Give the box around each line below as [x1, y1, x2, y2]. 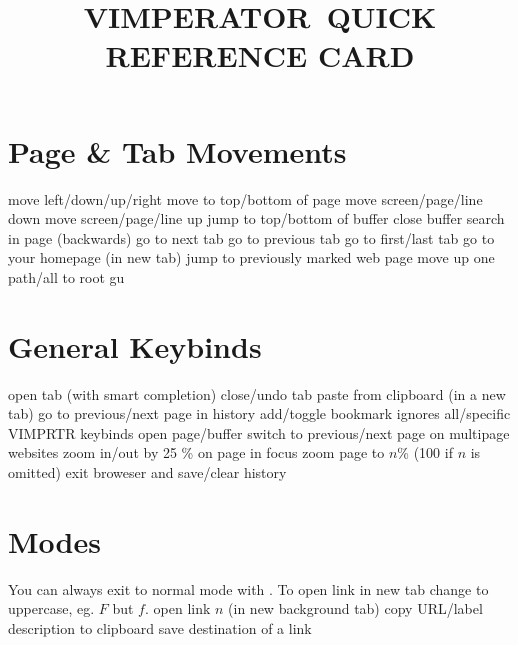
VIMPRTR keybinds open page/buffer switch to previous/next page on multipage [8, 422, 510, 443]
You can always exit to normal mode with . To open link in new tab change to [8, 578, 489, 599]
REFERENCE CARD [105, 35, 415, 76]
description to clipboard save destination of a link [8, 617, 312, 638]
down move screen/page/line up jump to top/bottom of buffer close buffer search [8, 208, 505, 229]
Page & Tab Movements [8, 130, 347, 171]
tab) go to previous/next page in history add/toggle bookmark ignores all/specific [8, 403, 511, 424]
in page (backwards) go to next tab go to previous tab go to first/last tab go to [8, 227, 495, 248]
